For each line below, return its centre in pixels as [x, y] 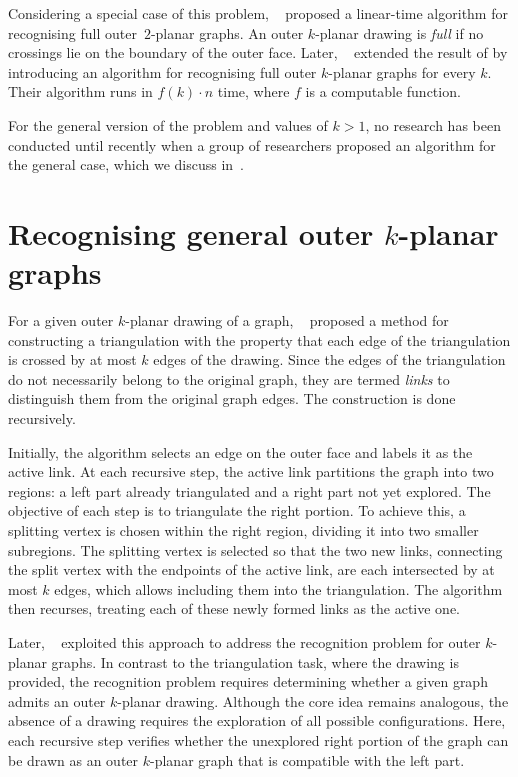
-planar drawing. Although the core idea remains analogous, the [313, 700]
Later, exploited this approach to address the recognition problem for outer [244, 641]
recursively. [42, 418]
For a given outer [61, 320]
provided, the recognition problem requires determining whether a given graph [248, 681]
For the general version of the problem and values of [168, 124]
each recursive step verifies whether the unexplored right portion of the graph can [258, 739]
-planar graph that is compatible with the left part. [307, 759]
